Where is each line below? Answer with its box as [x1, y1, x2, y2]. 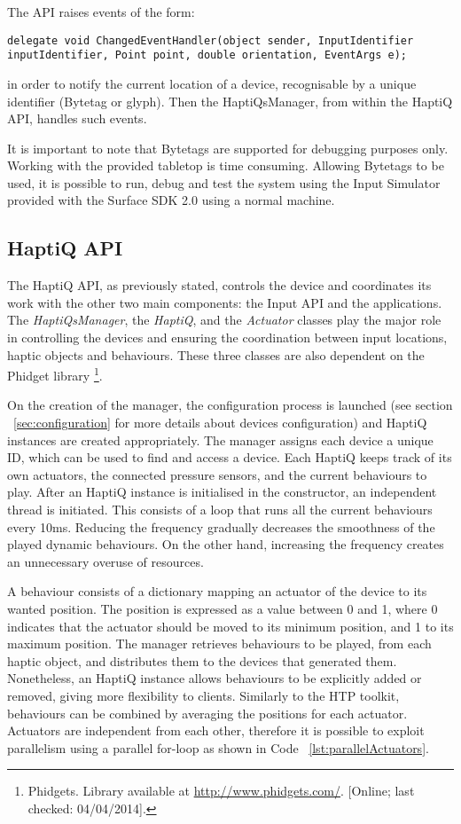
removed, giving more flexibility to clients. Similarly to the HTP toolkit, [7, 686, 400, 704]
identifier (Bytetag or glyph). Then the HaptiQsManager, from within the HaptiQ [7, 91, 453, 110]
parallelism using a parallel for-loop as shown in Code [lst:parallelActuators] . [7, 738, 429, 757]
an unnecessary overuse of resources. [7, 552, 204, 570]
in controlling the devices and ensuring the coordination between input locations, [7, 328, 448, 347]
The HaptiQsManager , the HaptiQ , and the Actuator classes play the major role [7, 310, 441, 329]
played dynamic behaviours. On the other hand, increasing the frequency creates [7, 535, 444, 553]
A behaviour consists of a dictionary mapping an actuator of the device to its [7, 582, 427, 600]
